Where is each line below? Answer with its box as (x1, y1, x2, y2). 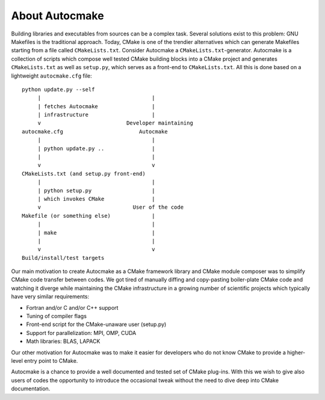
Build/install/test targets (22, 254, 105, 261)
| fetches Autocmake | (37, 103, 156, 109)
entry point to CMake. (24, 357, 78, 364)
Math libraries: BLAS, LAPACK (26, 337, 101, 345)
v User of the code (37, 204, 184, 211)
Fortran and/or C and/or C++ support (26, 304, 119, 311)
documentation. (11, 385, 51, 392)
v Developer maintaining (37, 120, 194, 126)
